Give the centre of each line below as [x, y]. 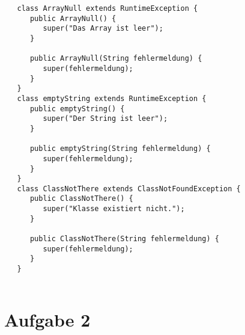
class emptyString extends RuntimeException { [112, 98]
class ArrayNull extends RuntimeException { [107, 8]
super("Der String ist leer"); [105, 119]
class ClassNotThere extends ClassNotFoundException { [129, 189]
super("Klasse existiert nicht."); [114, 209]
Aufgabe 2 [47, 319]
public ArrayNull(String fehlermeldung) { [116, 59]
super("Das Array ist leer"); [103, 29]
